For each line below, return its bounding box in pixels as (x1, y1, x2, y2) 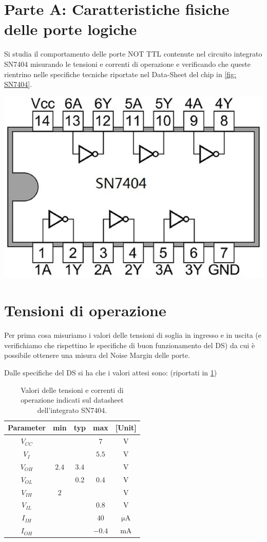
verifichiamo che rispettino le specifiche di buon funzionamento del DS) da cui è (4, 339, 255, 350)
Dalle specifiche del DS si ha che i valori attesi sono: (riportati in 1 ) (4, 367, 217, 377)
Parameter (8, 422, 46, 433)
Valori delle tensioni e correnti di (21, 384, 124, 395)
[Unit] (115, 422, 137, 433)
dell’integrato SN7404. (37, 404, 107, 415)
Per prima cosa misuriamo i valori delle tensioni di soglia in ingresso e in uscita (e (4, 330, 262, 340)
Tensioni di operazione (4, 300, 166, 321)
